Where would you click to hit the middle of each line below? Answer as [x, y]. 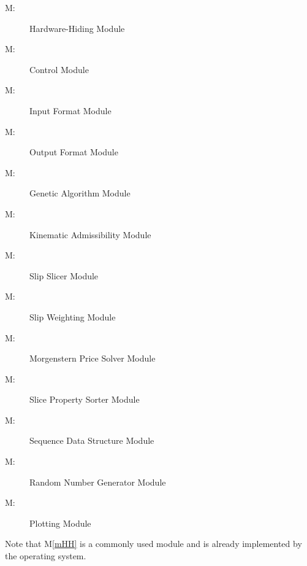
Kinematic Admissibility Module [90, 234]
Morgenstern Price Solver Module [93, 358]
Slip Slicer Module [64, 275]
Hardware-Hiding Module [77, 28]
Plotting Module [60, 523]
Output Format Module [74, 152]
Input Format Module [70, 110]
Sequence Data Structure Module [92, 440]
